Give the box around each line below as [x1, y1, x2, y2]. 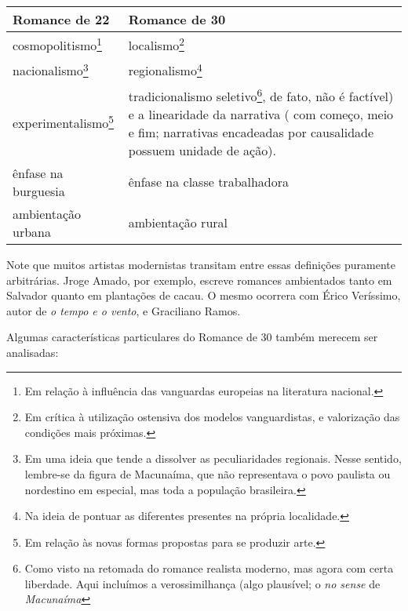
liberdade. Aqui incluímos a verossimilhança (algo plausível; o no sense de [24, 575, 381, 591]
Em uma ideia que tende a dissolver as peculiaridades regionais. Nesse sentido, [24, 450, 402, 467]
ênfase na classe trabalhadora [128, 173, 290, 191]
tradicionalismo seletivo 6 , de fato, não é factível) [128, 84, 394, 105]
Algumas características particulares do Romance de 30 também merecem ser [6, 329, 378, 345]
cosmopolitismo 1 [13, 34, 102, 55]
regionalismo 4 [128, 59, 202, 80]
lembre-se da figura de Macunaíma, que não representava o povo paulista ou [24, 465, 391, 482]
